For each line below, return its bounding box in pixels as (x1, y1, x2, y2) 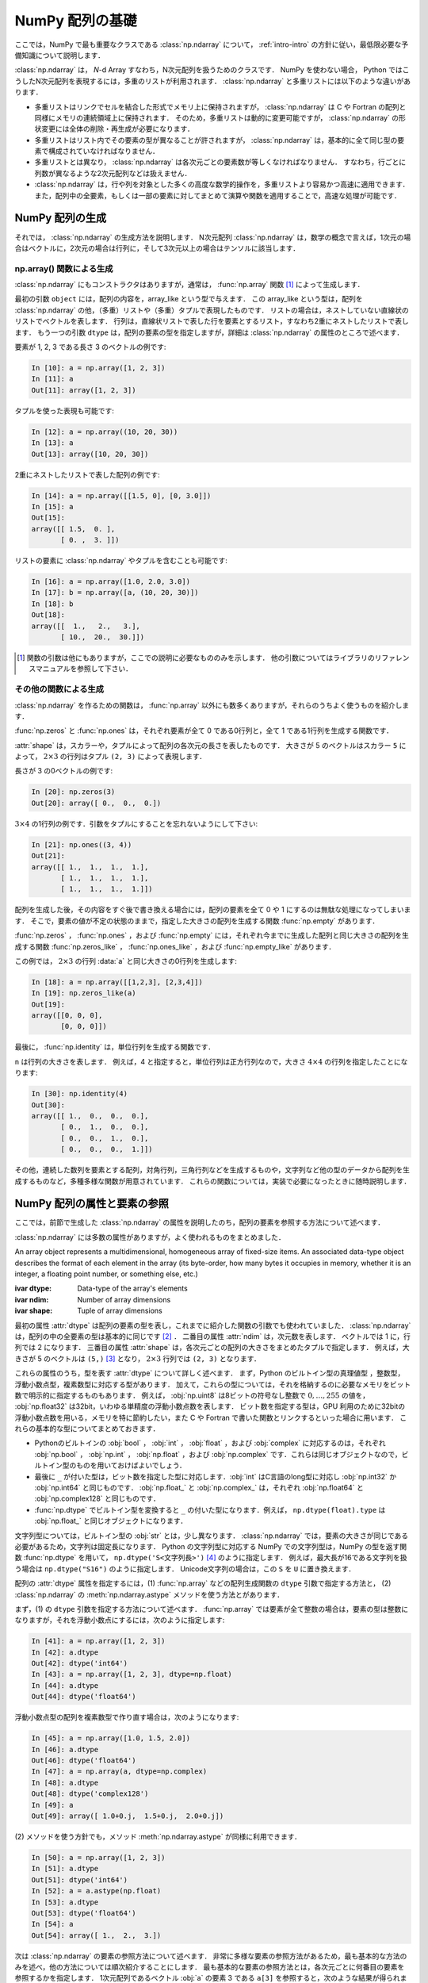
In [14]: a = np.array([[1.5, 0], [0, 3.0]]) (31, 491, 212, 500)
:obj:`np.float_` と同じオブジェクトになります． (34, 1516, 188, 1526)
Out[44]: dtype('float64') (31, 1692, 136, 1701)
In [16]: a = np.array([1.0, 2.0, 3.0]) (31, 577, 190, 586)
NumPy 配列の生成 (14, 211, 107, 225)
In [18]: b (31, 599, 74, 608)
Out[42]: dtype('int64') (31, 1659, 128, 1668)
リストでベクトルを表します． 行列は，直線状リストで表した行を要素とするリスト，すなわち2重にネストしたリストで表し (14, 316, 410, 326)
